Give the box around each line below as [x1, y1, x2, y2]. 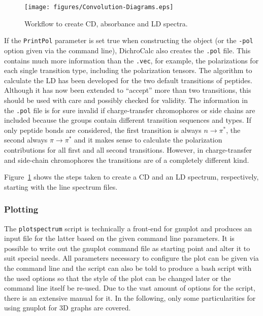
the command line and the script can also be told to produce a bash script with [4, 263, 252, 273]
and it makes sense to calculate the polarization [74, 134, 222, 145]
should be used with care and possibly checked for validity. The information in [4, 95, 248, 105]
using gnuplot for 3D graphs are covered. [4, 302, 131, 313]
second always [4, 134, 48, 145]
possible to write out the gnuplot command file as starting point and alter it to [4, 242, 250, 253]
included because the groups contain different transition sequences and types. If [4, 115, 251, 125]
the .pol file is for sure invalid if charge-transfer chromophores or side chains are [4, 104, 255, 115]
